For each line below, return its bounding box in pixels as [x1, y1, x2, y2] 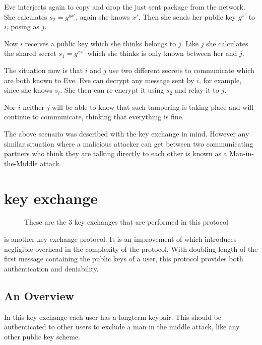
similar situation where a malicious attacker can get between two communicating [4, 138, 253, 149]
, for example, [199, 75, 242, 85]
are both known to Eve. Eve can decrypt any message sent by [4, 75, 194, 85]
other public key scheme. [4, 331, 80, 341]
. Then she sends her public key [138, 11, 236, 22]
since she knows [4, 85, 52, 95]
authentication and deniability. [4, 263, 99, 273]
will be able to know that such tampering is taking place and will [52, 101, 254, 112]
